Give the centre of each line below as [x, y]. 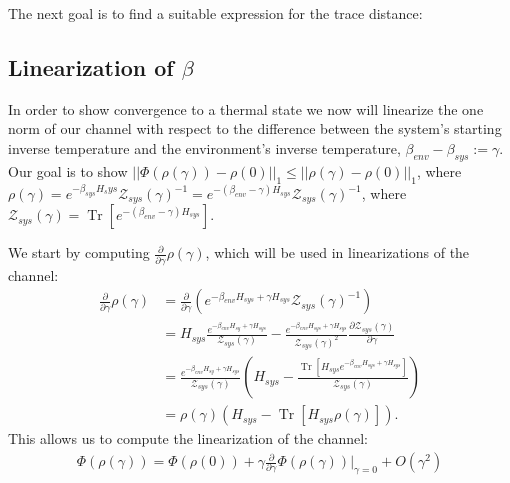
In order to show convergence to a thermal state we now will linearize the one [246, 108]
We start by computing [79, 252]
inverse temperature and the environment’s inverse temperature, [204, 147]
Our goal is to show [68, 170]
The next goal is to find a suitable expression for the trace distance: [215, 13]
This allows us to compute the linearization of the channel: [188, 438]
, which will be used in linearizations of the [337, 252]
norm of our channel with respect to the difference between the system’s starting [255, 128]
